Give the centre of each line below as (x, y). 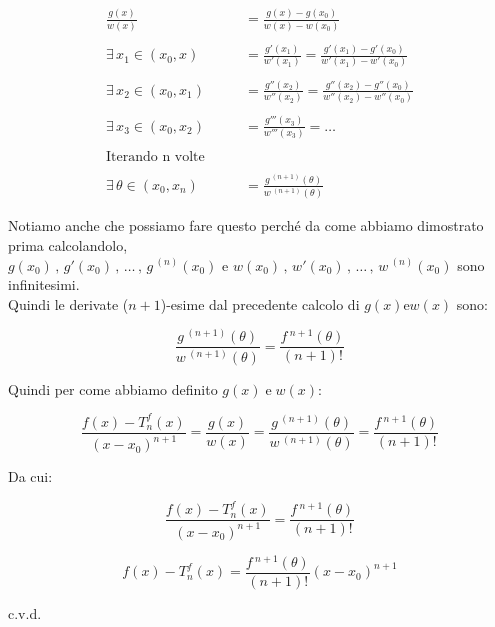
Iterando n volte (155, 157)
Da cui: (30, 476)
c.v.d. (25, 612)
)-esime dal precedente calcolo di (260, 303)
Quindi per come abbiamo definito (113, 388)
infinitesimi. (44, 284)
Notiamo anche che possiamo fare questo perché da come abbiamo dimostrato (246, 225)
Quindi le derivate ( (68, 303)
